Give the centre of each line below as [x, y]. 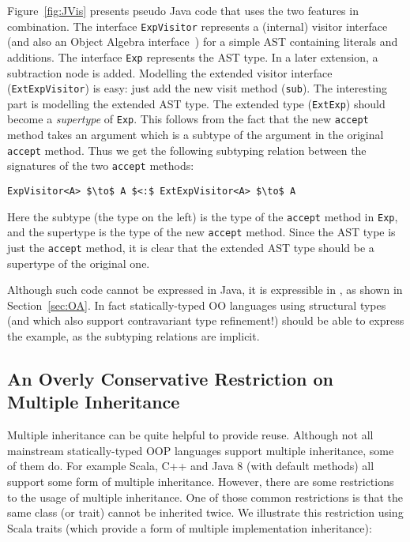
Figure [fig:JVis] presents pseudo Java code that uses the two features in [183, 10]
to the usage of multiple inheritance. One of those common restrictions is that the [205, 497]
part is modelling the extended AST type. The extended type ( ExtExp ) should [196, 103]
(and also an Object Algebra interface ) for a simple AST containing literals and [203, 41]
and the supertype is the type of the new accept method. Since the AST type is [201, 232]
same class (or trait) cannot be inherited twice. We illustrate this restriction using [205, 512]
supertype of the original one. [79, 263]
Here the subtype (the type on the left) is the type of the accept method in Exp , [203, 216]
